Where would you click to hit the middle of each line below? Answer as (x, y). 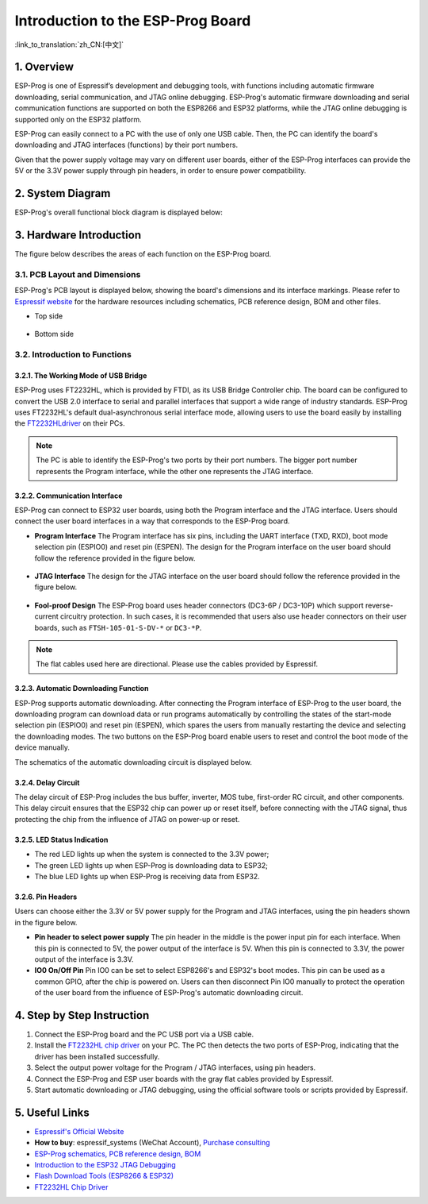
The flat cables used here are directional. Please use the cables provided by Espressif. (177, 664)
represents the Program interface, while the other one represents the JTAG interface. (175, 471)
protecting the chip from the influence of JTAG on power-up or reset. (127, 819)
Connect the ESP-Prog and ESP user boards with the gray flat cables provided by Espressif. (184, 1079)
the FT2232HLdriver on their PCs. (70, 423)
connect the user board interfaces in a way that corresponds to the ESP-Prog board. (152, 521)
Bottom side (54, 334)
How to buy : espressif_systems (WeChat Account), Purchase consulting (152, 1143)
